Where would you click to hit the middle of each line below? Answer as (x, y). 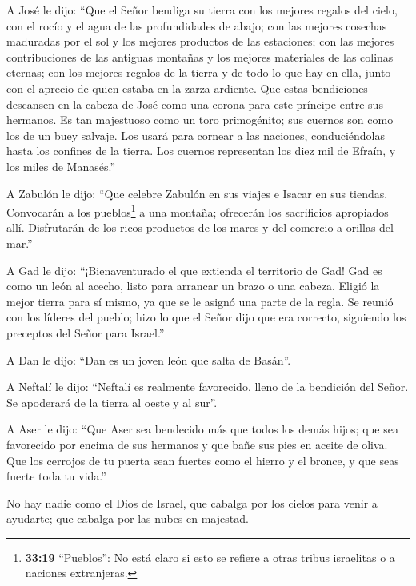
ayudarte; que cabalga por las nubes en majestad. (128, 518)
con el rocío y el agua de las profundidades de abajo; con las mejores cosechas (197, 25)
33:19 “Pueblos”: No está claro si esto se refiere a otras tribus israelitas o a (210, 557)
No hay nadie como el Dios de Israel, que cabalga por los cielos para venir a (192, 502)
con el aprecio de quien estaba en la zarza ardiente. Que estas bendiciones (187, 88)
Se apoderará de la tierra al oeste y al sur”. (112, 402)
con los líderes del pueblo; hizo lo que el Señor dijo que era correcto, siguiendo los (206, 317)
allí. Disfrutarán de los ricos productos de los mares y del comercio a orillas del (200, 227)
